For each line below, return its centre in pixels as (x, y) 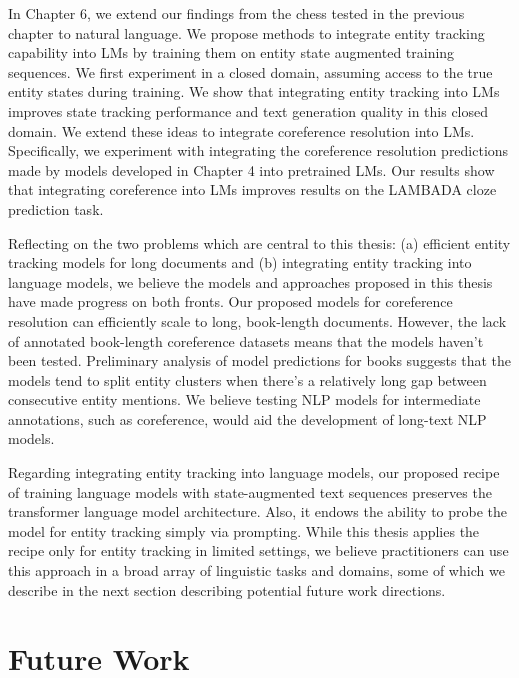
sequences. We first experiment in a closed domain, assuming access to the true (250, 71)
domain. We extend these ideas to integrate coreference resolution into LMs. (241, 130)
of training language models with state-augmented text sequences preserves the (250, 491)
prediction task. (56, 208)
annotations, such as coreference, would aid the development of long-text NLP (247, 418)
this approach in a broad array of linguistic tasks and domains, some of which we (256, 570)
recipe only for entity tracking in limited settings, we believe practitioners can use (258, 550)
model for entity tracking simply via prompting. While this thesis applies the (244, 530)
